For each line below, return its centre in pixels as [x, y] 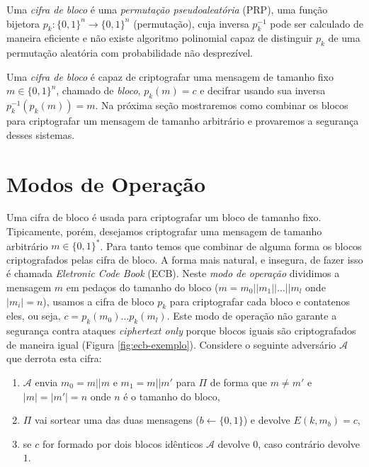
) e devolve [267, 420]
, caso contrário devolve [309, 443]
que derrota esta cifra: [54, 358]
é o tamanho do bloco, [172, 396]
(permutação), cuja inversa [191, 23]
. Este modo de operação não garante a [252, 316]
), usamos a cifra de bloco [98, 301]
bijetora [23, 23]
